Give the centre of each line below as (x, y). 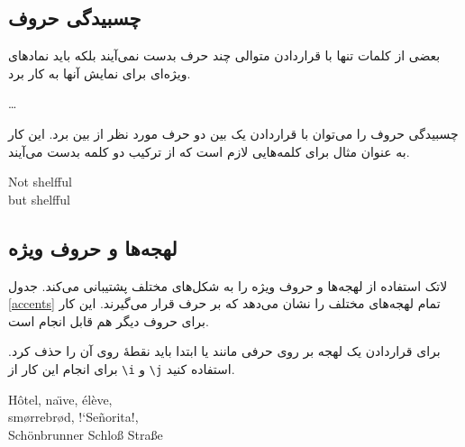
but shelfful (39, 199)
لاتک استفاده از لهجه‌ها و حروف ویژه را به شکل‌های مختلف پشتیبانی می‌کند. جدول (228, 285)
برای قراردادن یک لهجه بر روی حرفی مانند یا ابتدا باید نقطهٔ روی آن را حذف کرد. (224, 351)
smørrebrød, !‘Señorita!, (73, 417)
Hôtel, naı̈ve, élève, (60, 399)
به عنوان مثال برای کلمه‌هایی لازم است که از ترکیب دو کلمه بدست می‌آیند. (209, 151)
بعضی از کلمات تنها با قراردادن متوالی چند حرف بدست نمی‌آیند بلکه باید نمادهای (224, 55)
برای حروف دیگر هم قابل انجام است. (109, 320)
